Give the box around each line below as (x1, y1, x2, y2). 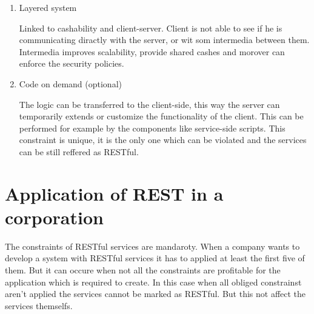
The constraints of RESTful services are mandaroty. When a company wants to (5, 239, 300, 252)
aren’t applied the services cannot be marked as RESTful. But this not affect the (5, 287, 306, 300)
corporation (5, 204, 104, 229)
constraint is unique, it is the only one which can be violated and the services (19, 133, 307, 146)
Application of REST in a (5, 181, 224, 205)
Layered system (19, 1, 77, 13)
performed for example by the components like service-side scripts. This (19, 121, 286, 134)
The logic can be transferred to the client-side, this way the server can (19, 98, 280, 110)
